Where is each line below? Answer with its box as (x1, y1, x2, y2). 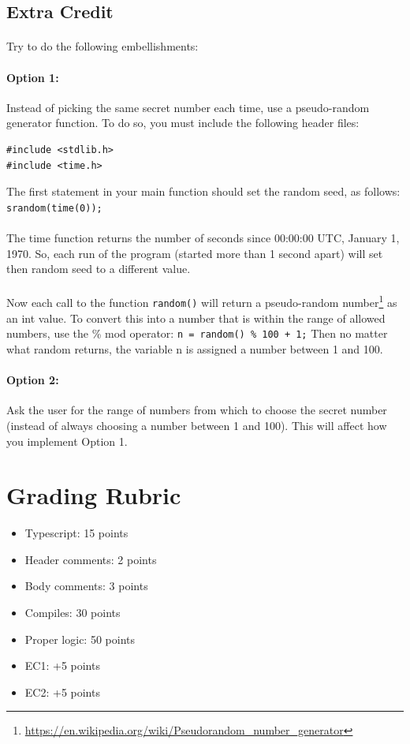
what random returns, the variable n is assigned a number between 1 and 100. (6, 340, 383, 357)
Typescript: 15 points (24, 525, 129, 541)
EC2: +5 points (24, 683, 100, 700)
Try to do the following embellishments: (6, 38, 199, 54)
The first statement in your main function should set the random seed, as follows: (6, 183, 401, 200)
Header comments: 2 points (24, 551, 157, 567)
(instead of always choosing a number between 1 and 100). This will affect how (6, 417, 387, 433)
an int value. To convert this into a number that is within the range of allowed (6, 309, 386, 326)
